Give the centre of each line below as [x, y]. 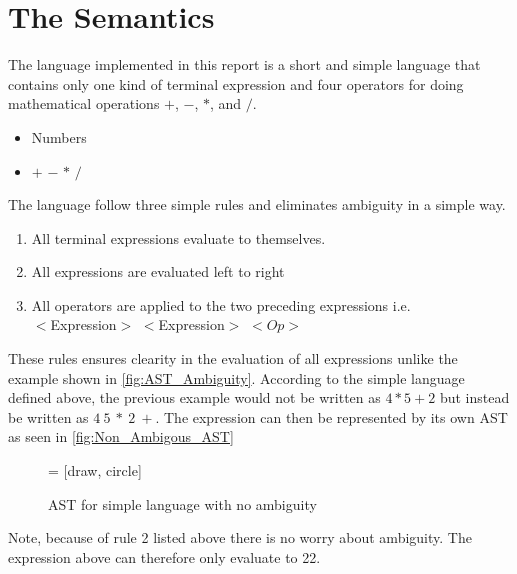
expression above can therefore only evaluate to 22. [164, 556]
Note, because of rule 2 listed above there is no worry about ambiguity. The [240, 537]
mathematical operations [84, 103]
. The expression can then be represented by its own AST [331, 416]
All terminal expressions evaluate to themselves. [178, 237]
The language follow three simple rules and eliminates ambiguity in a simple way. [257, 204]
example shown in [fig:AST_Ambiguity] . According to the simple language [236, 377]
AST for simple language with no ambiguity [182, 503]
